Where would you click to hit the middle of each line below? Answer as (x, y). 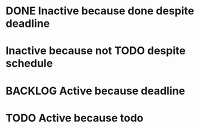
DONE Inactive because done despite (100, 11)
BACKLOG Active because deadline (96, 91)
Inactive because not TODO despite (96, 51)
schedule (29, 63)
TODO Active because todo (75, 118)
